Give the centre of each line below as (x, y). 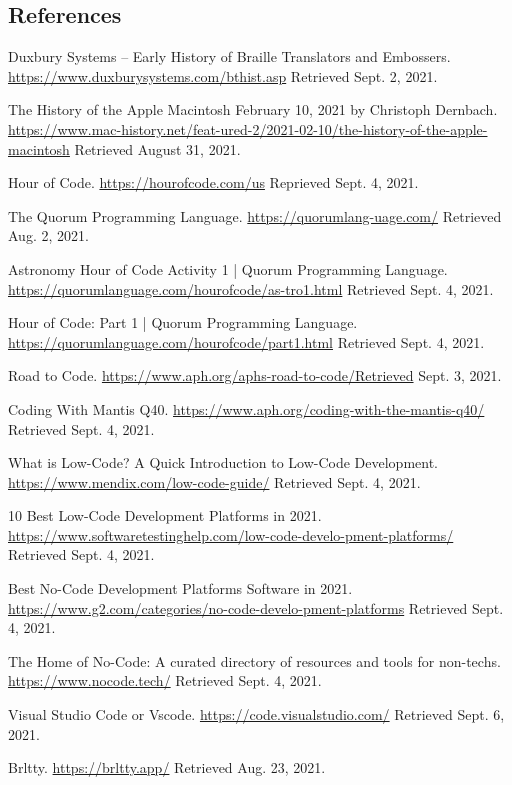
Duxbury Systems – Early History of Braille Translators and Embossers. (229, 56)
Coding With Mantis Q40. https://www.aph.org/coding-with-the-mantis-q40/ (246, 408)
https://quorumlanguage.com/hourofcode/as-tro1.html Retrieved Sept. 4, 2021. (251, 288)
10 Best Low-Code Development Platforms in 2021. (165, 515)
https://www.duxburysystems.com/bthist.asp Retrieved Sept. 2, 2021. (223, 75)
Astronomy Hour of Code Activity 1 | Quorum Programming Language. (228, 268)
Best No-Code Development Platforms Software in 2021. (180, 588)
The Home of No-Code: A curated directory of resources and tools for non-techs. (254, 660)
